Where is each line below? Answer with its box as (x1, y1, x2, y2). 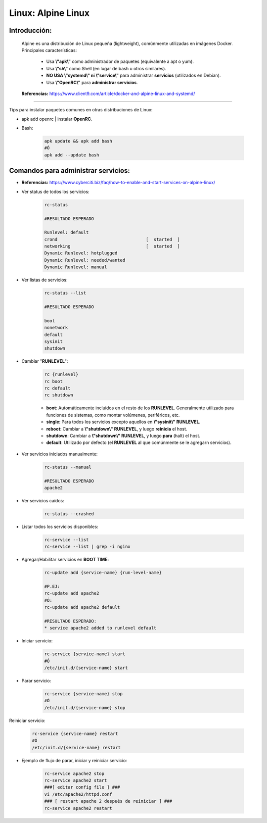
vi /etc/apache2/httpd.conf (44, 791, 112, 797)
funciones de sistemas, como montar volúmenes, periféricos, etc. (46, 412, 180, 418)
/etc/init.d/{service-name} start (44, 665, 128, 671)
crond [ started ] (44, 237, 180, 242)
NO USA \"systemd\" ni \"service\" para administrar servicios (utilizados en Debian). (46, 72, 221, 79)
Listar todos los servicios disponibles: (21, 524, 98, 530)
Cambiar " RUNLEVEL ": (21, 358, 68, 364)
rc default (44, 386, 71, 391)
